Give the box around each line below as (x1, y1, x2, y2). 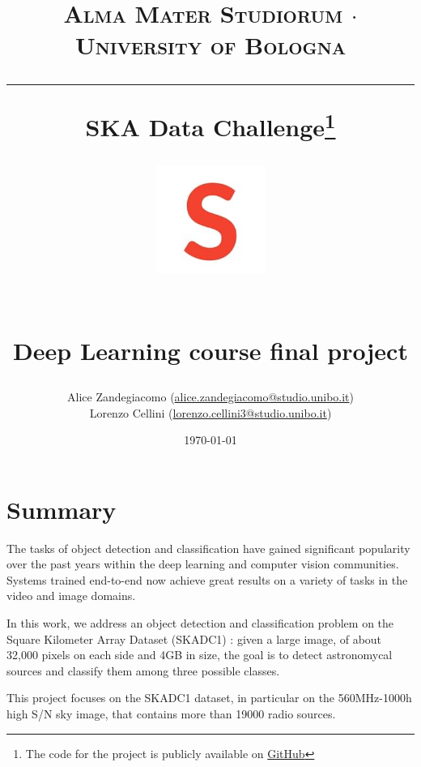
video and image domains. (6, 587, 136, 604)
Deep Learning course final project (13, 333, 408, 366)
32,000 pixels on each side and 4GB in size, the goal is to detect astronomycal (6, 646, 393, 663)
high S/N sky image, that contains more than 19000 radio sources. (6, 705, 336, 722)
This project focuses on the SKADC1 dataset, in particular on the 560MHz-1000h (6, 689, 412, 706)
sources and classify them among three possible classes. (6, 662, 280, 679)
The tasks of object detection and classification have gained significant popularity (6, 539, 410, 556)
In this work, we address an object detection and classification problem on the (6, 615, 394, 632)
